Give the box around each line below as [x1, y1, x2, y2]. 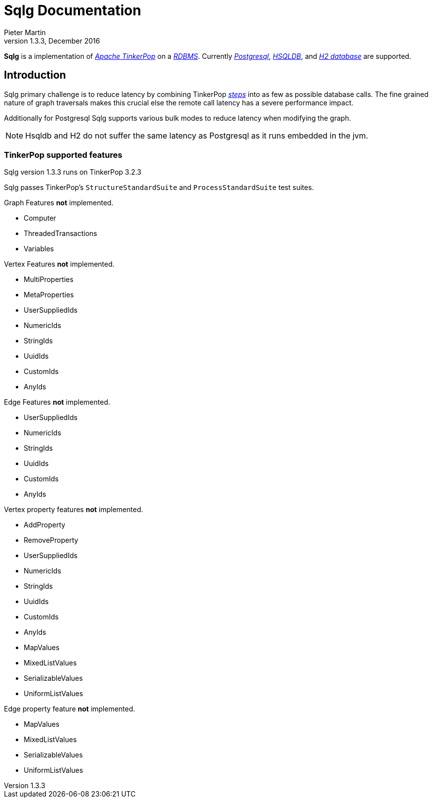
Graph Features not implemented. [4, 198, 114, 207]
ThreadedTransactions [24, 229, 97, 238]
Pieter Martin [4, 28, 46, 37]
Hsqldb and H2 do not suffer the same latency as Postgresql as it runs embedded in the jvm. [25, 130, 368, 141]
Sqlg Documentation [4, 2, 141, 19]
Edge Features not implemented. [4, 398, 110, 407]
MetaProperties [24, 290, 74, 299]
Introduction [4, 69, 66, 82]
